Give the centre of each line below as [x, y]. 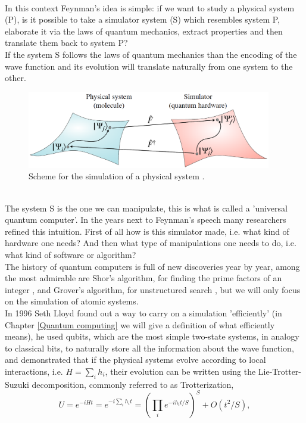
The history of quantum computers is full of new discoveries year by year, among [152, 266]
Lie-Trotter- [280, 371]
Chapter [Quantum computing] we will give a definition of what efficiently [140, 324]
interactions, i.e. [34, 371]
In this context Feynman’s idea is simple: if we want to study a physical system [150, 7]
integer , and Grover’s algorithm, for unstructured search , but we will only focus [153, 289]
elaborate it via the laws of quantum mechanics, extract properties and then [144, 31]
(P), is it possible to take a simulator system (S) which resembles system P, [142, 19]
